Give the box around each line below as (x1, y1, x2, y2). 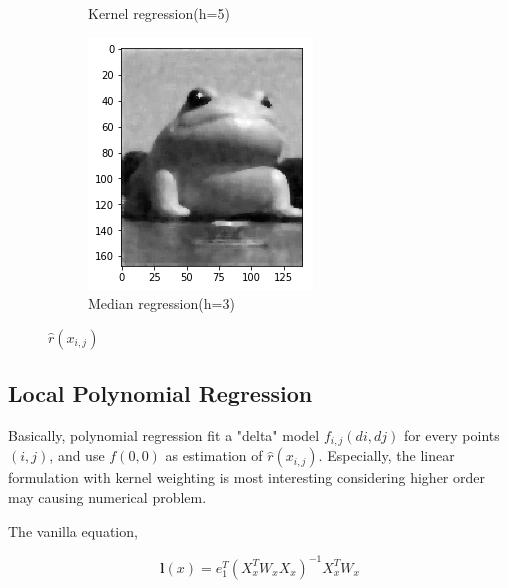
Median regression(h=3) (88, 293, 235, 314)
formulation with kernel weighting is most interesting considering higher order (8, 467, 485, 488)
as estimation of (165, 445, 263, 466)
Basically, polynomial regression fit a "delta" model (8, 424, 320, 445)
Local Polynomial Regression (8, 378, 313, 409)
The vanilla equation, (8, 520, 138, 541)
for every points (403, 424, 500, 445)
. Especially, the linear (318, 445, 455, 466)
